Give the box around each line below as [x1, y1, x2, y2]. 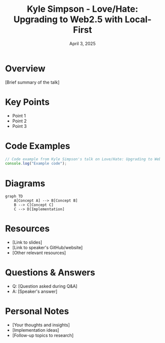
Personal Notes [5, 306, 69, 317]
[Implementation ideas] [12, 327, 59, 333]
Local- [124, 14, 152, 25]
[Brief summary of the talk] [5, 79, 60, 85]
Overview [5, 63, 46, 74]
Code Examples [5, 140, 70, 151]
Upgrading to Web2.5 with [13, 14, 123, 25]
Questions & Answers [5, 267, 95, 278]
